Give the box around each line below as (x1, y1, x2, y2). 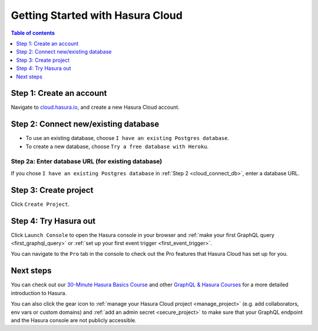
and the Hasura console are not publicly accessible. (11, 316, 137, 323)
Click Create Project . (11, 200, 70, 208)
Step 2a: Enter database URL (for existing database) (11, 158, 163, 166)
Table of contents (11, 29, 55, 36)
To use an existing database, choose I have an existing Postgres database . (25, 135, 230, 142)
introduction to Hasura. (11, 289, 67, 296)
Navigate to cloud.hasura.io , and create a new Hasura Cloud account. (11, 103, 180, 111)
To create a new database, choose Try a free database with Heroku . (25, 143, 209, 150)
